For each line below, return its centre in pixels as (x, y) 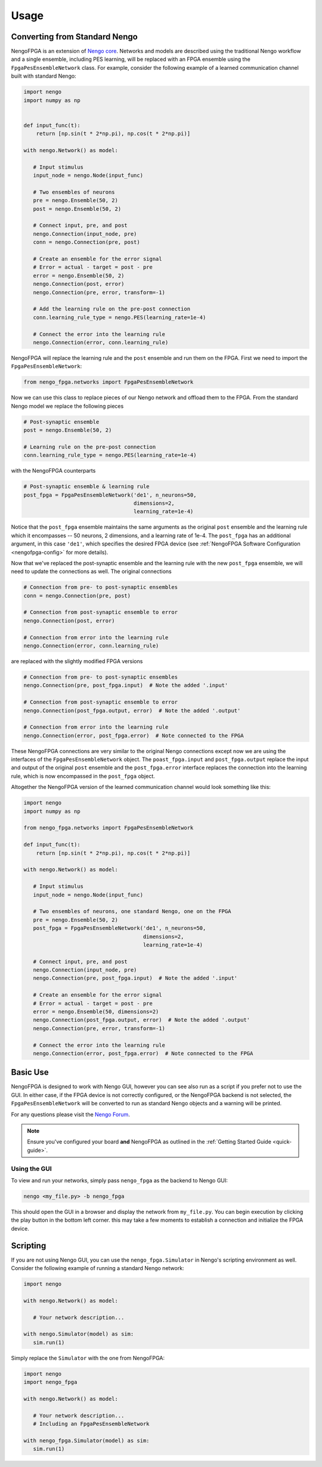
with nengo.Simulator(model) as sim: (79, 1334)
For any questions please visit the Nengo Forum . (71, 1114)
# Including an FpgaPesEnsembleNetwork (91, 1424)
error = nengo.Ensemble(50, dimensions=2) (96, 1012)
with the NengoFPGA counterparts (53, 471)
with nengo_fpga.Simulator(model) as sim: (86, 1440)
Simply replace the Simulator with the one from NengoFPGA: (88, 1358)
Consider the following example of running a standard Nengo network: (97, 1268)
